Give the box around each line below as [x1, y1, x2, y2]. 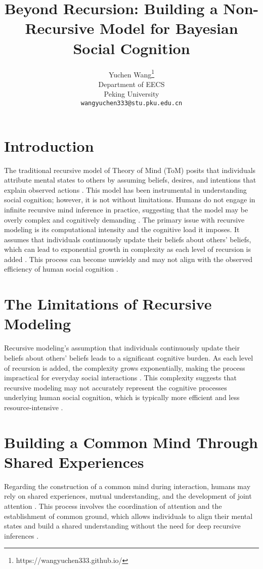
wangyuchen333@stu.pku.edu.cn [80, 99, 183, 107]
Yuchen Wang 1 [108, 67, 155, 79]
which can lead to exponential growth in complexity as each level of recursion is [4, 244, 251, 254]
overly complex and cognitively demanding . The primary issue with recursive [4, 214, 245, 225]
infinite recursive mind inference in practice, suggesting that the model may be [4, 204, 248, 214]
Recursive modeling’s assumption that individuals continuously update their [4, 342, 240, 353]
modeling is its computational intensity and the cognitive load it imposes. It [4, 224, 240, 235]
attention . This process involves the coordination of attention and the [4, 501, 222, 511]
